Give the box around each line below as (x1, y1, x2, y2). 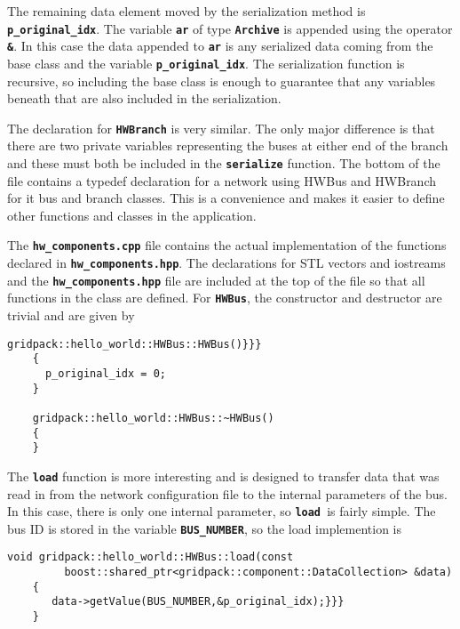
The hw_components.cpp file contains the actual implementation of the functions (7, 236, 447, 254)
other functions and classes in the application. (7, 206, 257, 224)
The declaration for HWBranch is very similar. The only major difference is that (7, 118, 435, 137)
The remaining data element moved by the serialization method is (7, 2, 366, 20)
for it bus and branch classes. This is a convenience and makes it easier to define (7, 189, 445, 207)
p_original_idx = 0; (44, 367, 166, 380)
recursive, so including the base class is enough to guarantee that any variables (7, 71, 436, 90)
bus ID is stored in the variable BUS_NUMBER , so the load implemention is (7, 519, 402, 537)
